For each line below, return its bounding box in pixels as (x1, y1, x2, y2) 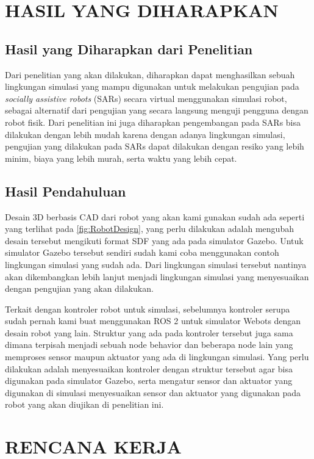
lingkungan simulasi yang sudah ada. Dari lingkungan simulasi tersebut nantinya (5, 258, 307, 270)
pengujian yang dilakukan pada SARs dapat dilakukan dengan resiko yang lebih (5, 140, 304, 153)
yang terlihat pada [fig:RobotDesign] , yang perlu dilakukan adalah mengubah (5, 222, 294, 235)
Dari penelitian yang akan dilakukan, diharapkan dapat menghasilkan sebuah (5, 68, 295, 81)
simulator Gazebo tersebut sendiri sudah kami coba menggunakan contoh (5, 246, 279, 259)
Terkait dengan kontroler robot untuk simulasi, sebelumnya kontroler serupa (5, 302, 290, 315)
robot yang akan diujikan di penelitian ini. (5, 398, 164, 411)
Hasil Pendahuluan (5, 181, 126, 200)
